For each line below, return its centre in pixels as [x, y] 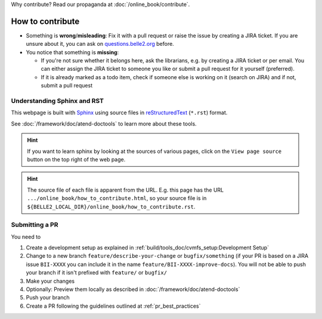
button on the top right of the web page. [76, 159]
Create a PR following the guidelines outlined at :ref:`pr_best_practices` [113, 306]
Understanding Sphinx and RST [58, 101]
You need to [26, 237]
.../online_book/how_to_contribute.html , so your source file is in [117, 198]
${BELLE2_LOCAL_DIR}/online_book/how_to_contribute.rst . [111, 207]
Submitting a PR [35, 225]
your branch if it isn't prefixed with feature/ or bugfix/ [96, 273]
